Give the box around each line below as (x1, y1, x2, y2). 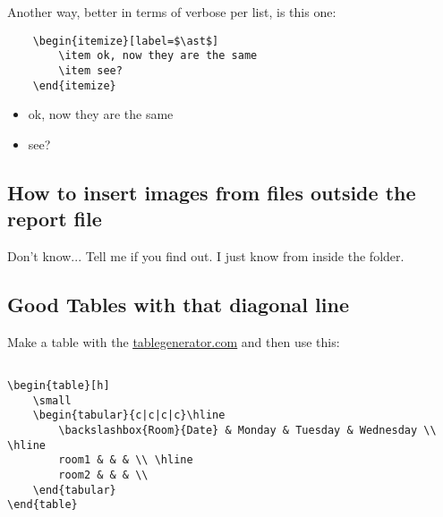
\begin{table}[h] (7, 379, 110, 393)
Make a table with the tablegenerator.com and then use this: (7, 332, 340, 351)
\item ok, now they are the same (58, 49, 258, 63)
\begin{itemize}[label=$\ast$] (32, 34, 219, 47)
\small (32, 394, 72, 407)
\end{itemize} (32, 79, 116, 92)
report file (7, 205, 102, 233)
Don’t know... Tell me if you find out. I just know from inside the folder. (7, 247, 405, 265)
